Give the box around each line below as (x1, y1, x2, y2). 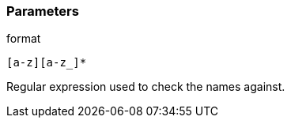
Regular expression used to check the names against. (6, 80, 285, 94)
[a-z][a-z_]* (6, 56, 87, 70)
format (6, 32, 41, 46)
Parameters (6, 3, 79, 19)
